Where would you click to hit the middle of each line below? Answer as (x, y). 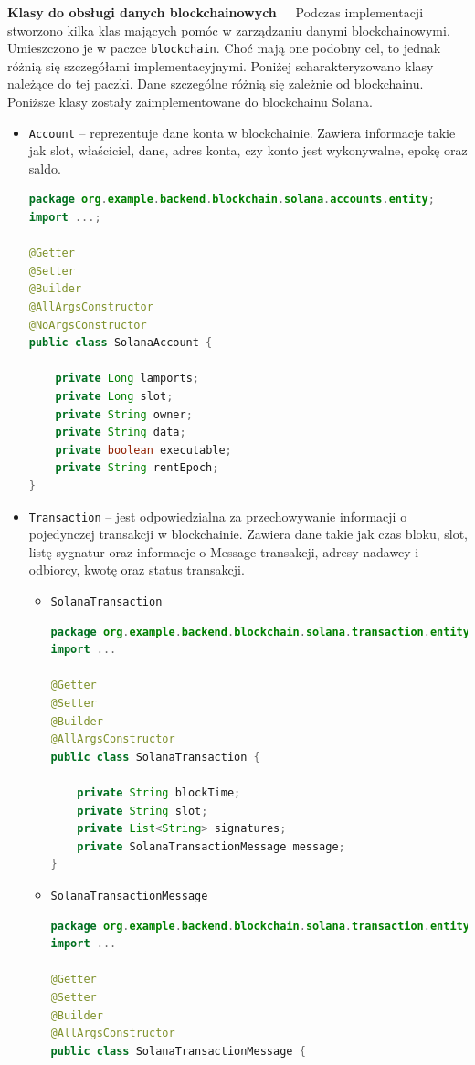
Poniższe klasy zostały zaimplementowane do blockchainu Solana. (190, 102)
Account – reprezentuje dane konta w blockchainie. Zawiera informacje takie (242, 132)
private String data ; (121, 432)
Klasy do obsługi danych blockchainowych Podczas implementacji (216, 12)
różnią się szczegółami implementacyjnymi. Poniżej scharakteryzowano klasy (221, 65)
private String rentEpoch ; (137, 468)
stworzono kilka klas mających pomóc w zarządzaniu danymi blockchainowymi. (229, 30)
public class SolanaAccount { (121, 343)
